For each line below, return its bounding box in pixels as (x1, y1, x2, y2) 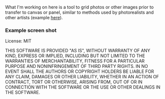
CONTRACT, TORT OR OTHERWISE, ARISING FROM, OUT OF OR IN (5, 79, 143, 85)
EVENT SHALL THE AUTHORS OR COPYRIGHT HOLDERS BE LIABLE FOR (5, 68, 154, 74)
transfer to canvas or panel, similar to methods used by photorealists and (5, 9, 154, 15)
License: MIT (5, 38, 32, 44)
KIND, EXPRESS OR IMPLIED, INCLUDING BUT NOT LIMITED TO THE (5, 53, 145, 59)
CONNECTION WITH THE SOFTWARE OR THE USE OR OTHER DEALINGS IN (5, 84, 161, 90)
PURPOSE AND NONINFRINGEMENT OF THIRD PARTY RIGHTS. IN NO (5, 64, 148, 69)
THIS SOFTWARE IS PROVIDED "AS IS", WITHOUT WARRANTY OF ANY (5, 48, 151, 54)
